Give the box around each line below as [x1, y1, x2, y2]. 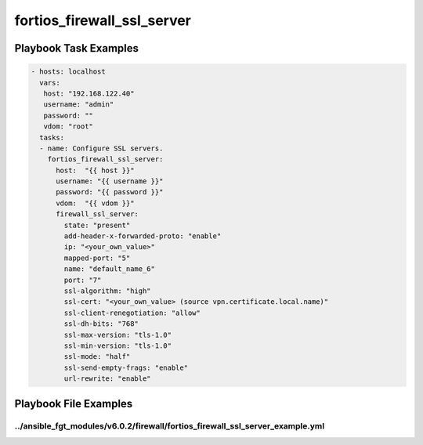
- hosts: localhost [31, 67, 106, 76]
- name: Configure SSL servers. [39, 143, 164, 153]
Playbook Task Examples [14, 42, 139, 55]
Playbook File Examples [14, 396, 133, 411]
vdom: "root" [43, 122, 94, 131]
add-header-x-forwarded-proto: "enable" [63, 232, 222, 241]
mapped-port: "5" [63, 253, 131, 262]
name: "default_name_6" [63, 265, 156, 273]
